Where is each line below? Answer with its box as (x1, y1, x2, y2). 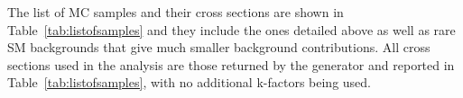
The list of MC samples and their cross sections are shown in (7, 3, 344, 21)
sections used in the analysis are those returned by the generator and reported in (7, 55, 455, 74)
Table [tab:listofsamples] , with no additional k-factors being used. (7, 73, 371, 92)
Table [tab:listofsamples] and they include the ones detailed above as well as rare (7, 20, 456, 39)
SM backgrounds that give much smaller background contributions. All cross (7, 38, 431, 57)
